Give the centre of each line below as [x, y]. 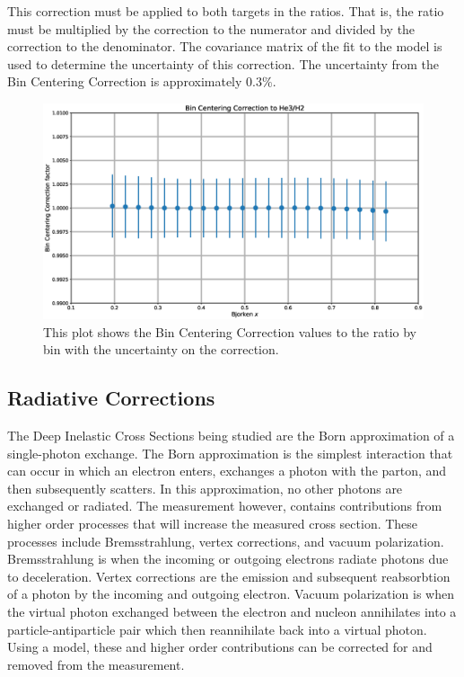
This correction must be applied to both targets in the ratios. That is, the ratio [226, 11]
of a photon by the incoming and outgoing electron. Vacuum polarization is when [231, 594]
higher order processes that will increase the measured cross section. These [213, 524]
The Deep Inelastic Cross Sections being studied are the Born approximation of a [231, 436]
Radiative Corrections [111, 398]
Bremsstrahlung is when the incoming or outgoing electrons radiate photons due [228, 559]
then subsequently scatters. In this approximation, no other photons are [205, 488]
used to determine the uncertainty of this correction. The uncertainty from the [223, 63]
